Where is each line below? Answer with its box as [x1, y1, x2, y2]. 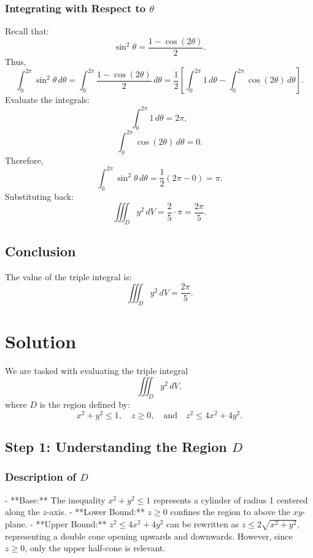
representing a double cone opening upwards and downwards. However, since [5, 529, 293, 542]
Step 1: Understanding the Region [5, 437, 227, 456]
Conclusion [5, 242, 76, 261]
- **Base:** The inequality [5, 493, 106, 506]
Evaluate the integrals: [5, 93, 90, 106]
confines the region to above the [170, 505, 290, 518]
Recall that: [5, 25, 49, 37]
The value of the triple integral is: [5, 270, 132, 283]
